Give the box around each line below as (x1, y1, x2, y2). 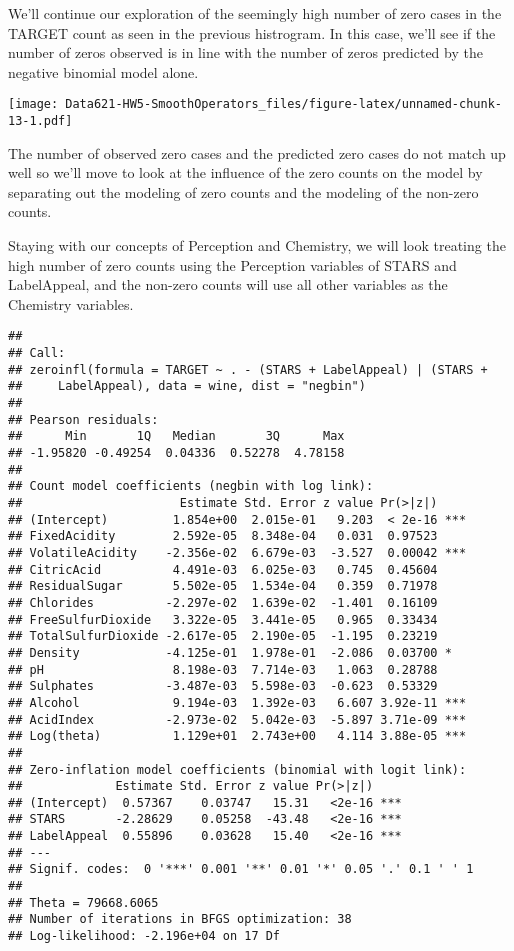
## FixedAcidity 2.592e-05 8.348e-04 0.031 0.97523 (8, 529, 438, 544)
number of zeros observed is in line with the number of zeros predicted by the (8, 42, 483, 63)
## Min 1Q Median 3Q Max (8, 429, 345, 444)
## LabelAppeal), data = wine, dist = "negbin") (8, 379, 366, 394)
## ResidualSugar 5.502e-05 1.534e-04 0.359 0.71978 (8, 579, 438, 594)
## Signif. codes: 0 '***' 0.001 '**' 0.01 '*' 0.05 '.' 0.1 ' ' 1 (8, 862, 474, 877)
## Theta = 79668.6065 (8, 895, 159, 910)
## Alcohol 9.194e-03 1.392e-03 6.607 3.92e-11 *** (8, 695, 467, 710)
